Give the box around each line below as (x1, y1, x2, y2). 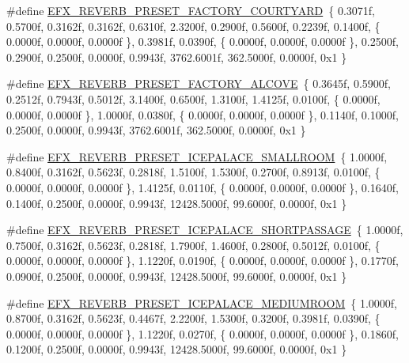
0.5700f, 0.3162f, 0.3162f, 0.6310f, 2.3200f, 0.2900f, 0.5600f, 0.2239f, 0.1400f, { (6, 17, 381, 34)
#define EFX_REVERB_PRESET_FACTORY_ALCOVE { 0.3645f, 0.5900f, (6, 75, 391, 92)
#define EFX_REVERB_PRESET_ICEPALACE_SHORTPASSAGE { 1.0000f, (6, 221, 403, 238)
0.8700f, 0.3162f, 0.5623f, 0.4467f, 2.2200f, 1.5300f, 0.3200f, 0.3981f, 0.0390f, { (6, 310, 381, 327)
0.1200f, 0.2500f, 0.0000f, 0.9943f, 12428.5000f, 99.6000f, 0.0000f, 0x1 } (6, 341, 347, 357)
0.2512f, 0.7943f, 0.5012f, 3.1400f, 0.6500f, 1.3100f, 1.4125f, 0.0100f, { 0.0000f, (6, 90, 381, 107)
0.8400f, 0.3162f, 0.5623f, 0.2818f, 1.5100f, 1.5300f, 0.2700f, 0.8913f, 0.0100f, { (6, 164, 381, 180)
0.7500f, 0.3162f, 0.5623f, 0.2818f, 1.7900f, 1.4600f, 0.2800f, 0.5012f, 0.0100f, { (6, 236, 381, 253)
